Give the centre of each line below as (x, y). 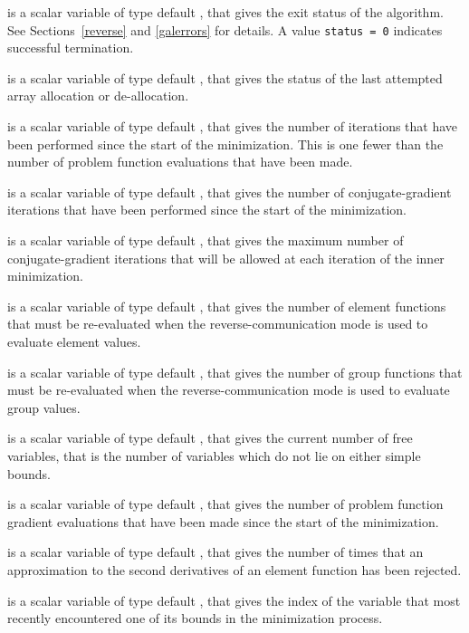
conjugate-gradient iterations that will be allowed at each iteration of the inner (226, 258)
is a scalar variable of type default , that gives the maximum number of (206, 240)
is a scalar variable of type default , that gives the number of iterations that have (233, 126)
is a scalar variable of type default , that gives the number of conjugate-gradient (230, 192)
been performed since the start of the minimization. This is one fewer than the (225, 144)
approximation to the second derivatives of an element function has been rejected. (234, 569)
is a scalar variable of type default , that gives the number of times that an (215, 552)
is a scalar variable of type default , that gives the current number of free (210, 438)
